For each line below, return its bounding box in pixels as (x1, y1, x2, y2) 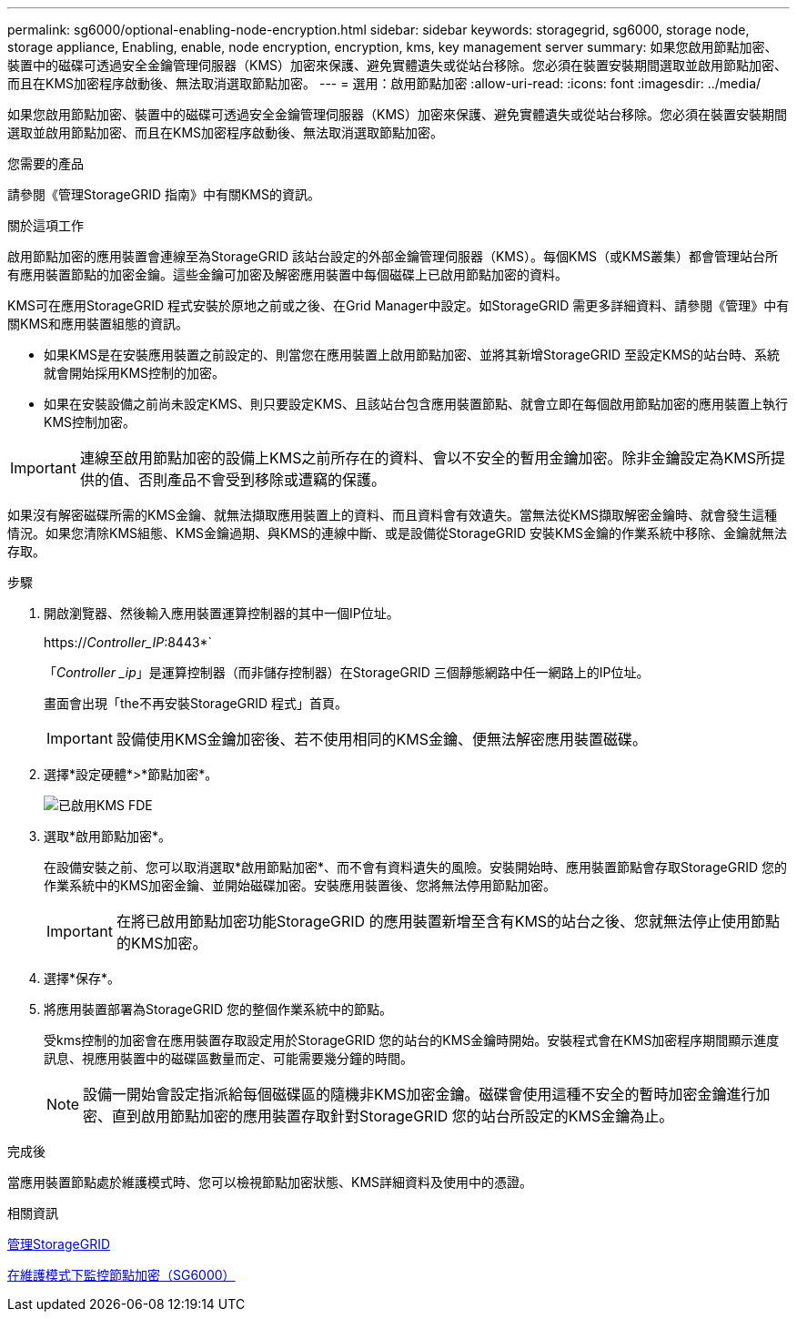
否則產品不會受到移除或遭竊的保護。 (137, 471, 386, 489)
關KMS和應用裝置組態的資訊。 (7, 316, 189, 331)
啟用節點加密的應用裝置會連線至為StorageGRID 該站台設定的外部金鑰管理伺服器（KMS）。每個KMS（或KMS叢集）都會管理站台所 (7, 249, 779, 264)
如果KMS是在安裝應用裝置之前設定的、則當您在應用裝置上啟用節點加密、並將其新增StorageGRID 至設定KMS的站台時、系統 (44, 347, 781, 362)
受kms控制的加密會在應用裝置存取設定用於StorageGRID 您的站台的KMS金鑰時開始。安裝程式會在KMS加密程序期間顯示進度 (44, 1032, 780, 1048)
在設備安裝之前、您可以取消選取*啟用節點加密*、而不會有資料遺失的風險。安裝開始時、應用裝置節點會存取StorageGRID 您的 (44, 859, 787, 875)
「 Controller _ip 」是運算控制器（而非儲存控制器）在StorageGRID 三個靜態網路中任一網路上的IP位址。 (44, 665, 650, 680)
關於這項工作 (7, 218, 84, 233)
